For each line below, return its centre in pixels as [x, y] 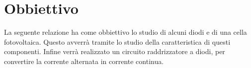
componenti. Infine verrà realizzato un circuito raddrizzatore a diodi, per [115, 51]
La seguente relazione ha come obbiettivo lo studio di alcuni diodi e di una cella [125, 32]
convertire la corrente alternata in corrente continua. [84, 61]
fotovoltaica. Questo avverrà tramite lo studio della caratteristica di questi [117, 41]
